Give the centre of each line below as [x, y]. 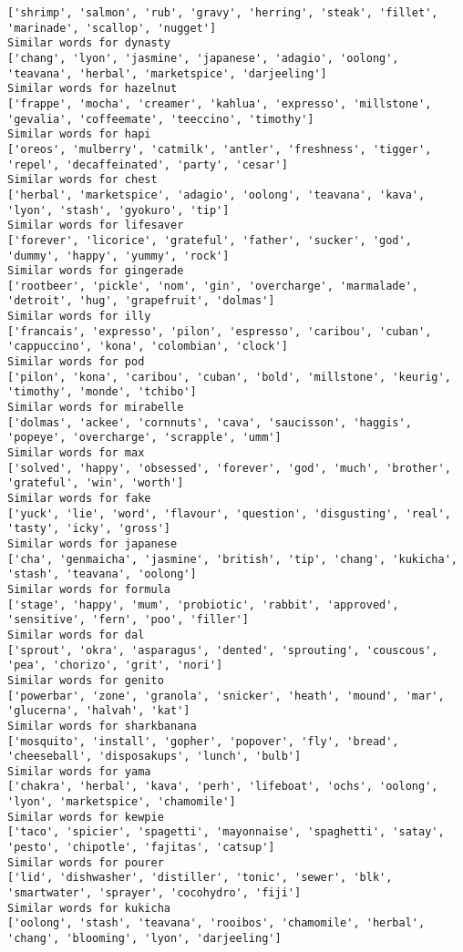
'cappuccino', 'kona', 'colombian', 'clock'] [148, 347]
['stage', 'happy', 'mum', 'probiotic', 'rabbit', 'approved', [203, 604]
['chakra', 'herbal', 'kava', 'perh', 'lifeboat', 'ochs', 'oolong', [223, 787]
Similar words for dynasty [89, 43]
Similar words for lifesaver [96, 225]
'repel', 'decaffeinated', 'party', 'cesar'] [148, 164]
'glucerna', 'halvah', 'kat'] [99, 711]
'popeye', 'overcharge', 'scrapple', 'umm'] [144, 438]
